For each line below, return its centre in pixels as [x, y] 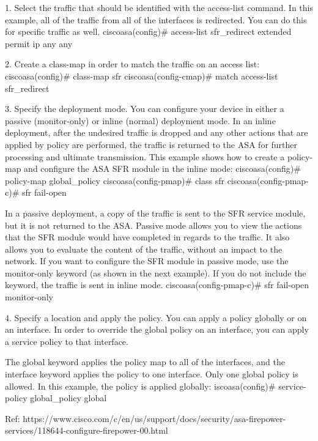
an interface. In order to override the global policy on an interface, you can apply [157, 329]
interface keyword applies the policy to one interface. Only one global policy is [152, 374]
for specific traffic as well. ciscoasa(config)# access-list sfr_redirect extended [148, 31]
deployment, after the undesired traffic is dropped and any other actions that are [157, 132]
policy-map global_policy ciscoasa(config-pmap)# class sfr [115, 180]
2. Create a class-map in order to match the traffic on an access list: [132, 64]
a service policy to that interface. [67, 341]
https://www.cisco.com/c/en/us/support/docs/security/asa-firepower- [154, 418]
